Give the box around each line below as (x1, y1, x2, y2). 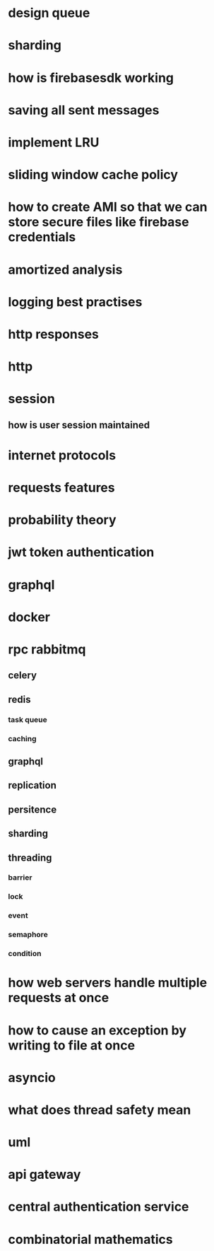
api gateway (8, 1167, 81, 1182)
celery (8, 670, 37, 682)
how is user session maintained (8, 419, 150, 431)
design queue (8, 5, 90, 21)
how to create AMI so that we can (8, 199, 208, 215)
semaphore (8, 930, 48, 940)
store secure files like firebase (8, 214, 189, 231)
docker (8, 609, 50, 625)
